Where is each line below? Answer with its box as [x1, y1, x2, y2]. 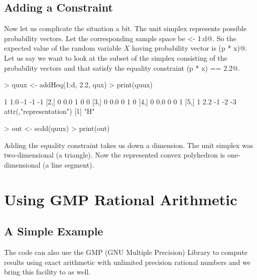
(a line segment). [43, 159, 94, 170]
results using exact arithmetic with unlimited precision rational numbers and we [4, 256, 250, 267]
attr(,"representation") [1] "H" [4, 106, 95, 116]
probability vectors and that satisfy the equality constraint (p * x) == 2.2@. [4, 62, 240, 73]
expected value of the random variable [4, 43, 121, 53]
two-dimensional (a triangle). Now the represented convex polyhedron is [4, 150, 225, 160]
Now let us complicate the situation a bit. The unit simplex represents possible [4, 23, 247, 34]
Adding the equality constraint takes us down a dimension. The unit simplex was [4, 139, 253, 150]
